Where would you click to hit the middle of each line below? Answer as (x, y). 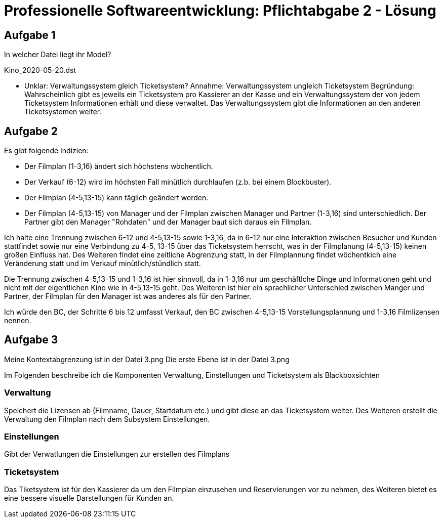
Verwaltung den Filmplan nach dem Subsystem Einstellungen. (107, 419)
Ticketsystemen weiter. (63, 112)
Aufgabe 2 (31, 131)
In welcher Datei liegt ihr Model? (58, 55)
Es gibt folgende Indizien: (46, 151)
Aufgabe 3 (31, 340)
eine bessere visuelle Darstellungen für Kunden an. (89, 498)
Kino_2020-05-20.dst (40, 70)
